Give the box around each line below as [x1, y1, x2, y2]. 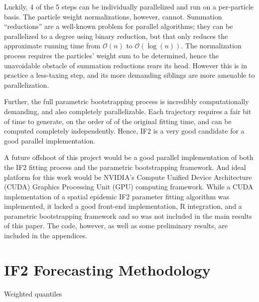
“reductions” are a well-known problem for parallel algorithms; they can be [4, 21, 233, 31]
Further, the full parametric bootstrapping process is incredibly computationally [4, 96, 249, 107]
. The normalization [181, 40, 242, 51]
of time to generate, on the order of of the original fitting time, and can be [4, 116, 232, 126]
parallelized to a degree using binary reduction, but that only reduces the [4, 30, 228, 41]
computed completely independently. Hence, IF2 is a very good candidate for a [4, 126, 245, 136]
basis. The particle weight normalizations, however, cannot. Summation [4, 11, 222, 21]
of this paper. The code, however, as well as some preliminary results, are [4, 220, 228, 231]
